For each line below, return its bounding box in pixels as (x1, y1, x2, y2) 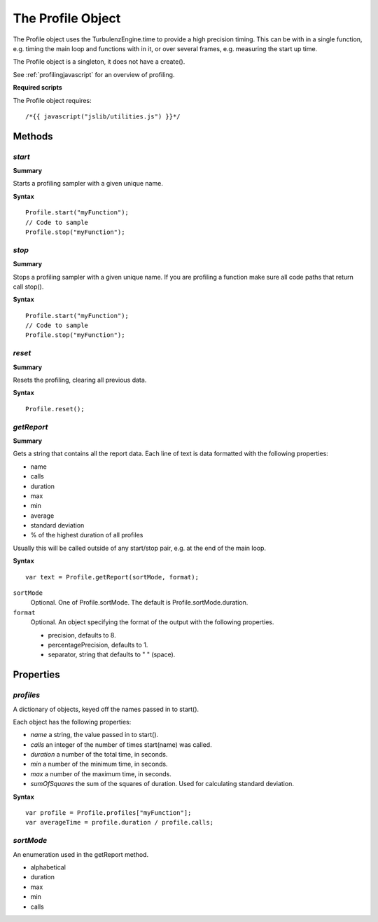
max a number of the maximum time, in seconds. (30, 769, 171, 778)
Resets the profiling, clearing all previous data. (13, 376, 147, 385)
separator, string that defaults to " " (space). (48, 650, 176, 659)
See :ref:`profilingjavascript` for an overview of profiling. (13, 70, 175, 78)
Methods (13, 130, 53, 142)
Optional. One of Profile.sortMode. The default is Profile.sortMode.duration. (30, 598, 248, 607)
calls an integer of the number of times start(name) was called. (30, 740, 213, 749)
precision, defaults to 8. (48, 631, 116, 639)
